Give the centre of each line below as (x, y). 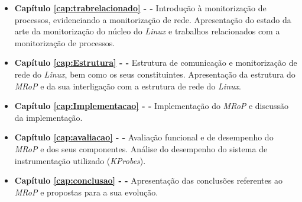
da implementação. (48, 117)
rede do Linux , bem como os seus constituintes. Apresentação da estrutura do (155, 74)
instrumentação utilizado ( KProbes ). (80, 160)
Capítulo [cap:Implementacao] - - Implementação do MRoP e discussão (152, 106)
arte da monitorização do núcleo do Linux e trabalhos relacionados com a (147, 31)
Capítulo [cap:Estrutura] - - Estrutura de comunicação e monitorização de (156, 62)
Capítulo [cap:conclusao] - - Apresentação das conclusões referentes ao (148, 180)
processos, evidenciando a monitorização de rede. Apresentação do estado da (153, 19)
